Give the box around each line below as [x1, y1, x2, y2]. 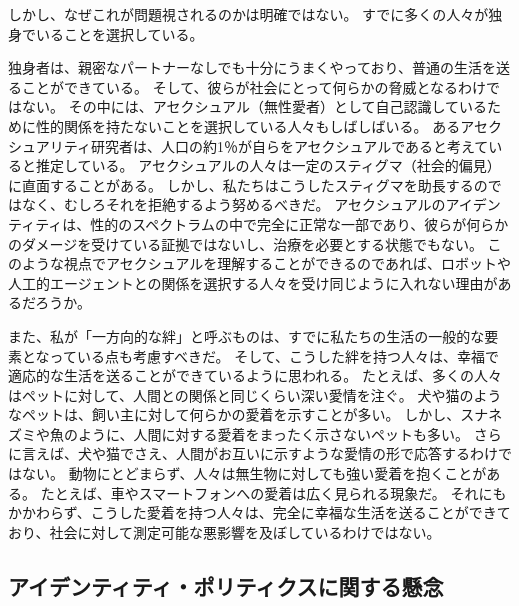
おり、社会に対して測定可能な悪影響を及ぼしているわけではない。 [8, 521, 441, 542]
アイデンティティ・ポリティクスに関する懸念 [8, 570, 444, 601]
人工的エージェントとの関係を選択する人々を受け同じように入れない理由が [8, 272, 498, 293]
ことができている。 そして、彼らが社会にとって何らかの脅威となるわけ [21, 76, 486, 97]
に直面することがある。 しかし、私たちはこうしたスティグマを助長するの [8, 174, 488, 195]
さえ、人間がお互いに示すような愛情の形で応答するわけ [133, 443, 498, 464]
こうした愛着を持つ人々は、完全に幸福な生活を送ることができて [90, 502, 511, 523]
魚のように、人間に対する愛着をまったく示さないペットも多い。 [49, 423, 470, 444]
